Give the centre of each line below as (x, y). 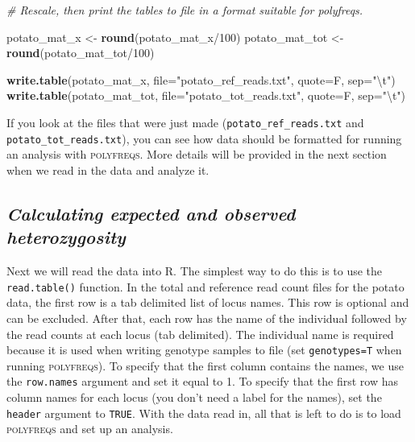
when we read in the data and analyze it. (108, 169)
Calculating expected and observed (151, 213)
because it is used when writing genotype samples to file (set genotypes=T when (204, 350)
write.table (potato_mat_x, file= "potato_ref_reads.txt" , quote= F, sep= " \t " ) (201, 79)
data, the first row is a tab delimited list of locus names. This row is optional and (208, 302)
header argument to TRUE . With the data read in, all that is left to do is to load (204, 413)
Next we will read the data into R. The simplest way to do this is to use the (195, 271)
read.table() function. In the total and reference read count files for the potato (205, 286)
